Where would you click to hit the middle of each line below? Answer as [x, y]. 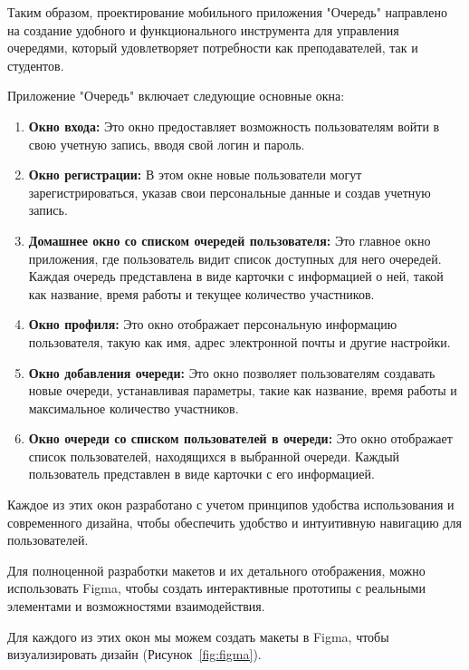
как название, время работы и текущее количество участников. [201, 293]
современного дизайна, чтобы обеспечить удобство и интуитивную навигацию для [234, 522]
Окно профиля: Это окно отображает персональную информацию [213, 324]
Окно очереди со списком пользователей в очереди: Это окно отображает [240, 438]
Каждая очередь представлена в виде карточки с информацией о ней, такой [236, 276]
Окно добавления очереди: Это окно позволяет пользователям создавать [232, 372]
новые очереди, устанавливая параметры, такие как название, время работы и [243, 390]
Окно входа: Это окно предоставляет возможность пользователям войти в [234, 126]
